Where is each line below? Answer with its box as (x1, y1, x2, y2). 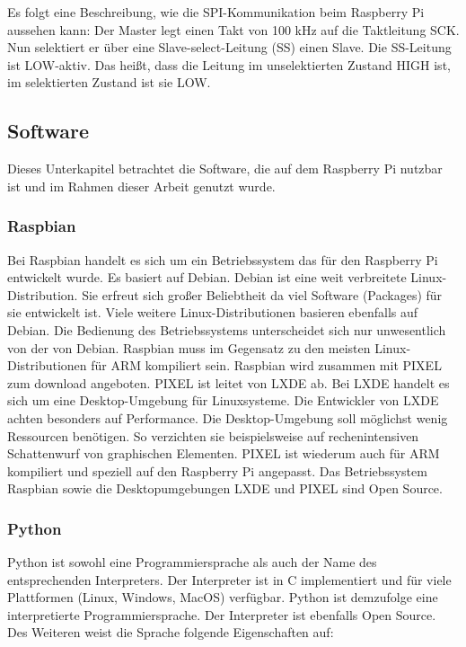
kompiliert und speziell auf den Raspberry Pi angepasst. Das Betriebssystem (7, 461, 427, 480)
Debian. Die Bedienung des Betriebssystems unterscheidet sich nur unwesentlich (7, 320, 446, 339)
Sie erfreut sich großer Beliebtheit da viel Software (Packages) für (82, 285, 443, 304)
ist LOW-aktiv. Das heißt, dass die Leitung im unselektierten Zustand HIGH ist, (7, 55, 451, 74)
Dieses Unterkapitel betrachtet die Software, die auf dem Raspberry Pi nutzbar (7, 159, 443, 178)
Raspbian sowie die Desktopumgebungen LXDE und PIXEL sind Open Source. (7, 479, 443, 498)
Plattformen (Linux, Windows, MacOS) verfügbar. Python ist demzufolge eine (7, 588, 438, 607)
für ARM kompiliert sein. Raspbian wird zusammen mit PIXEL (91, 356, 442, 375)
